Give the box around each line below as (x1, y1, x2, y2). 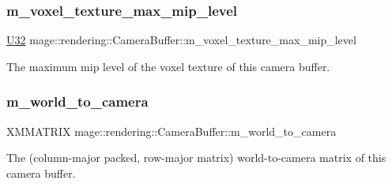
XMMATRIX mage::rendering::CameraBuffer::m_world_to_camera (6, 122, 337, 139)
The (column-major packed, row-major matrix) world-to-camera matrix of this (6, 149, 386, 166)
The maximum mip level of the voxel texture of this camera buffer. (6, 58, 330, 74)
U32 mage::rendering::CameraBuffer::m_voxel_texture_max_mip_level (6, 32, 356, 48)
